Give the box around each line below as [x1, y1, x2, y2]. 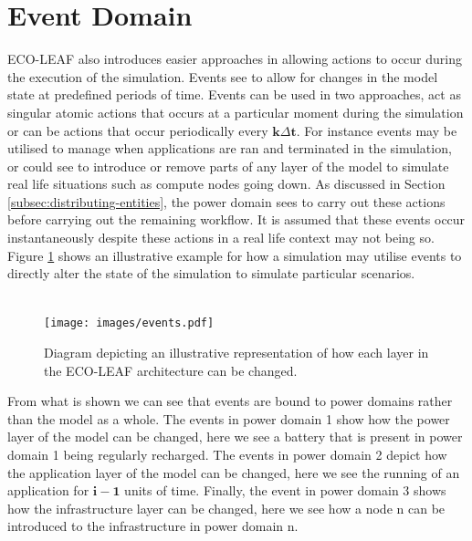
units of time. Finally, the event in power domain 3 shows [124, 481, 446, 500]
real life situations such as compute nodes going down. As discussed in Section [7, 174, 446, 193]
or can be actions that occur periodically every [7, 120, 268, 140]
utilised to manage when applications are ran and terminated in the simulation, [7, 139, 452, 158]
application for [7, 481, 89, 500]
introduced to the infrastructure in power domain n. [7, 516, 299, 536]
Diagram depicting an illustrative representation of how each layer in [44, 343, 429, 362]
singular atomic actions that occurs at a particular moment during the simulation [7, 102, 464, 121]
